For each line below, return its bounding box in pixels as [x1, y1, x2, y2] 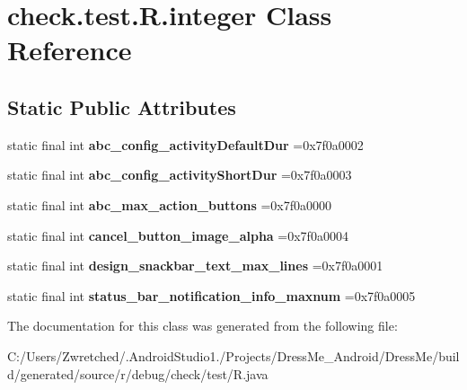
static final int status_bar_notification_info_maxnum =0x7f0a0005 [7, 286, 416, 305]
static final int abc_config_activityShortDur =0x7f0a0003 [7, 165, 352, 184]
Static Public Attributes [7, 93, 236, 120]
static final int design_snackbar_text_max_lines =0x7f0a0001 [7, 256, 383, 275]
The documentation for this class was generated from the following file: [7, 316, 398, 335]
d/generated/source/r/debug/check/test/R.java [7, 364, 269, 383]
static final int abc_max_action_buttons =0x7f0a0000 [7, 195, 332, 214]
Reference [7, 31, 132, 68]
